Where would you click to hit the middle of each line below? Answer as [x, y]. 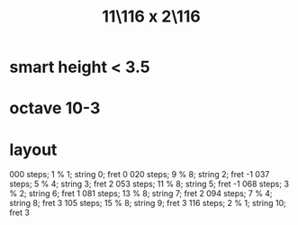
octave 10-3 [55, 108]
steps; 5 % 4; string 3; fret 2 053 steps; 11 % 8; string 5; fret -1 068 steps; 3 [149, 184]
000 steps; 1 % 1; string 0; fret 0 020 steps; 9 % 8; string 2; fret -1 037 [140, 175]
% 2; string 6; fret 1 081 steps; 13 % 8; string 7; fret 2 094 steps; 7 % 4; [141, 193]
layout [33, 149]
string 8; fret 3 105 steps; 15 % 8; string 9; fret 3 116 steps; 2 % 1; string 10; [148, 203]
